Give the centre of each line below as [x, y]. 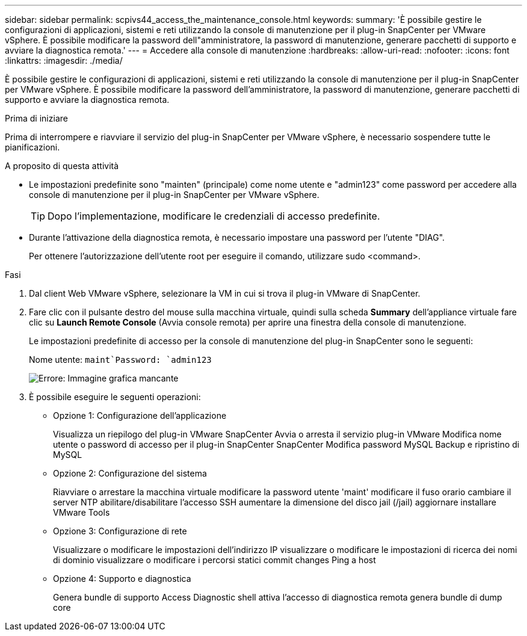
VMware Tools [82, 512]
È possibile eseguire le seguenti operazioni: [115, 397]
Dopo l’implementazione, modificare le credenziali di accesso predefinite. [214, 216]
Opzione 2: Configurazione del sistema [130, 473]
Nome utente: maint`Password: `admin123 [120, 360]
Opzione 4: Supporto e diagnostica [122, 579]
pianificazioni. [32, 147]
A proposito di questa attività [62, 166]
